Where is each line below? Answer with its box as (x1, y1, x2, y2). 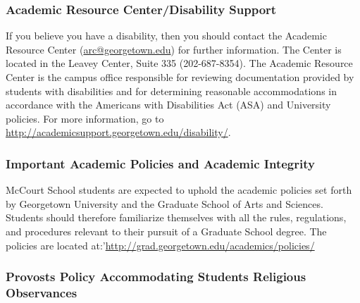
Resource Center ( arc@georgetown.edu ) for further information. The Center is (6, 42, 342, 56)
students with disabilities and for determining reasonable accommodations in (6, 83, 337, 98)
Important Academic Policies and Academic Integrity (6, 154, 315, 172)
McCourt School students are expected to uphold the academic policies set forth (6, 183, 352, 197)
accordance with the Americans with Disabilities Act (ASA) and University (6, 97, 331, 112)
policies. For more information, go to (6, 111, 164, 125)
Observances (6, 284, 77, 301)
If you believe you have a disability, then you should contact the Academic (6, 28, 327, 43)
